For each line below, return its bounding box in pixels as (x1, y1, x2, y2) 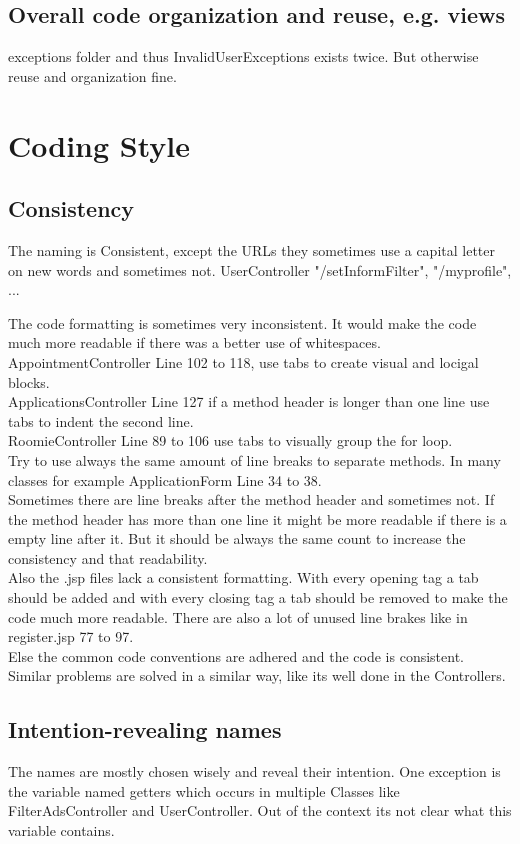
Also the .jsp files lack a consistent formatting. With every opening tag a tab (8, 567, 479, 588)
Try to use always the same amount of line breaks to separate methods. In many (8, 449, 501, 470)
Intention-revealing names (8, 714, 282, 745)
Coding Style (8, 124, 191, 165)
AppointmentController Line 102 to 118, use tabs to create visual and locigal (8, 351, 479, 372)
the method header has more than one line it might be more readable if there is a (8, 508, 507, 529)
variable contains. (8, 820, 115, 841)
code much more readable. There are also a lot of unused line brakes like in (8, 606, 468, 627)
